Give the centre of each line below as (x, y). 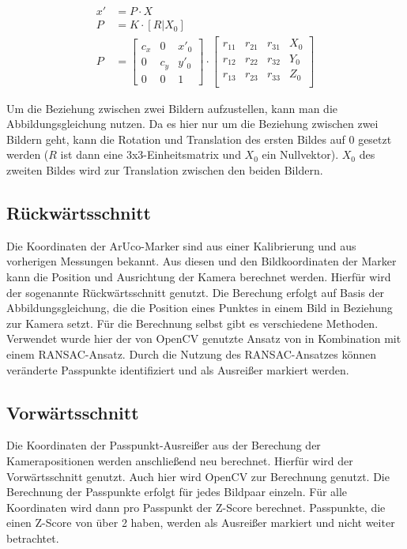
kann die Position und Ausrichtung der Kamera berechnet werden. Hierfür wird (199, 276)
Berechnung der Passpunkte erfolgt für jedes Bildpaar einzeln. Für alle (177, 492)
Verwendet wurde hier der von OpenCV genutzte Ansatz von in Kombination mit (204, 338)
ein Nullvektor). (300, 154)
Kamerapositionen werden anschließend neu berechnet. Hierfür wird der (180, 460)
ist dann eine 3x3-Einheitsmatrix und (151, 154)
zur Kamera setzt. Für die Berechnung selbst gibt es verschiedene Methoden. (192, 323)
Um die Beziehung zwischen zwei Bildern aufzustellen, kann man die (172, 108)
